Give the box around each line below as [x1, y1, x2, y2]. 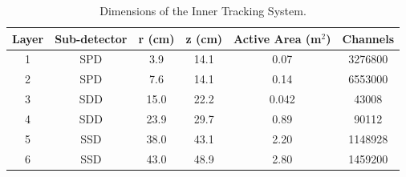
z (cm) [185, 30, 223, 46]
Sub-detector [55, 30, 128, 46]
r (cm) [138, 30, 175, 46]
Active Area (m [233, 30, 322, 46]
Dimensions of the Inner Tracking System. [99, 2, 307, 18]
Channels [342, 30, 394, 46]
